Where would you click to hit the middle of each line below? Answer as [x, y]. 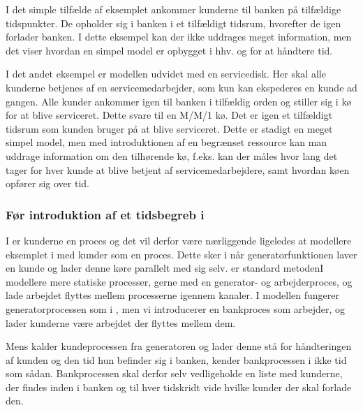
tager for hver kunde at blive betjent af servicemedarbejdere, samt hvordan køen [178, 169]
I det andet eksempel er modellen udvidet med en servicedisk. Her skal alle [166, 74]
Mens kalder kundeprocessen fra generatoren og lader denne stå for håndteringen [179, 346]
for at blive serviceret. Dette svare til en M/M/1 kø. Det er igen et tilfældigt [169, 115]
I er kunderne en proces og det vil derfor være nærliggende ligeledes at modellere [179, 240]
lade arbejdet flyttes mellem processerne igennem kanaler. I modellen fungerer [173, 295]
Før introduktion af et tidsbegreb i [105, 214]
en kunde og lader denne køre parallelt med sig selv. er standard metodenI [165, 268]
